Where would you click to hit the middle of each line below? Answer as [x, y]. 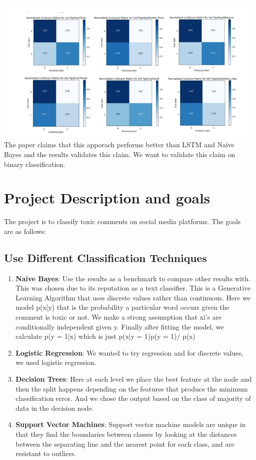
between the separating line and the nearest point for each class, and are [125, 444]
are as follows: [25, 231]
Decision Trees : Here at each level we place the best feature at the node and [134, 379]
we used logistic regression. [56, 362]
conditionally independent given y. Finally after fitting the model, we [120, 326]
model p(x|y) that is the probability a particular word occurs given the [122, 307]
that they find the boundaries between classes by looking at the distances [126, 434]
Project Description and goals [107, 198]
